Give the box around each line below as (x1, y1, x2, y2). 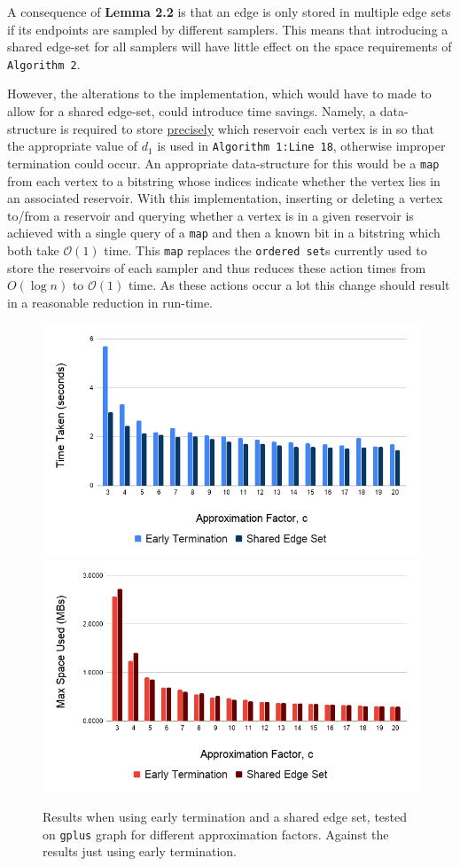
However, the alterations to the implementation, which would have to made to (7, 84, 432, 103)
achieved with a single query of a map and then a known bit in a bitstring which (7, 223, 441, 242)
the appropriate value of (7, 137, 138, 155)
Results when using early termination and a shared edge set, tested (43, 807, 408, 826)
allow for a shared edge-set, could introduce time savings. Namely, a (7, 102, 377, 121)
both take (7, 240, 59, 259)
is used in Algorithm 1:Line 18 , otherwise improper (157, 137, 446, 155)
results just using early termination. (43, 842, 238, 861)
